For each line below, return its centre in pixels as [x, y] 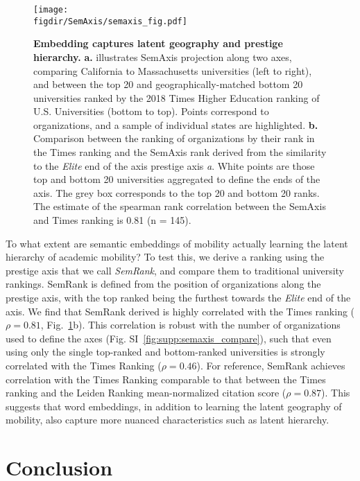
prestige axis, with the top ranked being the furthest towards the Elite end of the [178, 297]
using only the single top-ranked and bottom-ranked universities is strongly [165, 352]
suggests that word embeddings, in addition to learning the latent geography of [174, 406]
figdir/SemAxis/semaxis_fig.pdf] [110, 21]
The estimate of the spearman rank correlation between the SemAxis [180, 206]
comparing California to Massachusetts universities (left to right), [173, 70]
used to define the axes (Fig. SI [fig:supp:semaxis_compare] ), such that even [169, 338]
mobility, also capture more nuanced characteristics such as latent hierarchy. [168, 420]
